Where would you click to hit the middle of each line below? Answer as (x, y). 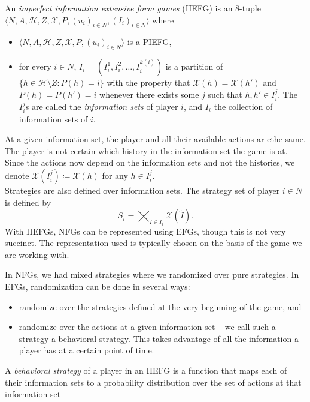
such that (225, 94)
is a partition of (194, 66)
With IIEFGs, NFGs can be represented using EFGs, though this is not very (145, 231)
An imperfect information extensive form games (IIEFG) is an (119, 8)
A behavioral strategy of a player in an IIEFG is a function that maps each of (146, 370)
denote (17, 175)
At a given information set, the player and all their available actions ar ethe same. (155, 139)
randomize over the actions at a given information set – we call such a (147, 327)
